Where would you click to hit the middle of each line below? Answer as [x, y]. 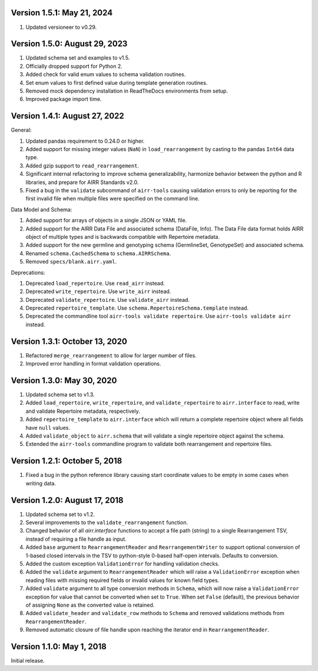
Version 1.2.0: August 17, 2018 [67, 500]
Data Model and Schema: [42, 209]
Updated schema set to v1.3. [60, 394]
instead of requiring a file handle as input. [76, 539]
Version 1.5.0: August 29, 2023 [69, 44]
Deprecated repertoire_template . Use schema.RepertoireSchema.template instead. [137, 308]
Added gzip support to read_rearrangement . [82, 166]
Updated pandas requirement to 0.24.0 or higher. [85, 141]
